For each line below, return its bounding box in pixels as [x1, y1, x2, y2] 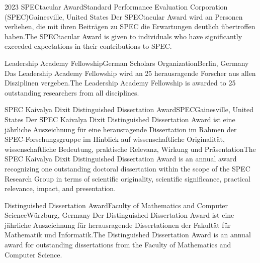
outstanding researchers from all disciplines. [5, 87, 139, 98]
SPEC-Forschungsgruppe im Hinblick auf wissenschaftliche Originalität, [5, 134, 225, 144]
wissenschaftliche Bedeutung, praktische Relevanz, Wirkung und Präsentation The [5, 143, 256, 154]
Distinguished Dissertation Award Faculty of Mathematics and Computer [5, 200, 228, 210]
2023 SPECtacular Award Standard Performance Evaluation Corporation [5, 2, 228, 12]
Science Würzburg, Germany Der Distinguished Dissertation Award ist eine [5, 210, 234, 220]
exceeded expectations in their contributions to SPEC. [5, 41, 172, 51]
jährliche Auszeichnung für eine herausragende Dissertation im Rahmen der [5, 124, 237, 134]
